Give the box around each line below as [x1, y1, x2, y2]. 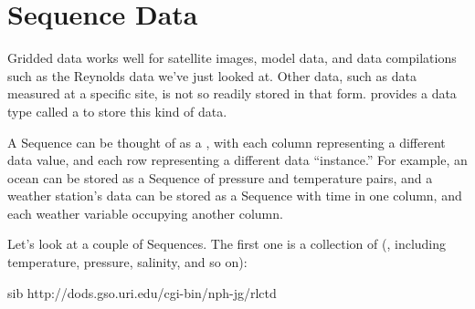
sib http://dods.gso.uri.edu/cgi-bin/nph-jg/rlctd [7, 283, 277, 302]
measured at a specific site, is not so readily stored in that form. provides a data [7, 84, 457, 103]
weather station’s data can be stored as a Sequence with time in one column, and [7, 186, 462, 205]
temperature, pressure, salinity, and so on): [7, 252, 248, 272]
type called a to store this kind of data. [7, 101, 227, 120]
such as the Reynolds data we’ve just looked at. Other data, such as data [7, 66, 417, 85]
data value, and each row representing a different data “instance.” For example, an [7, 150, 468, 170]
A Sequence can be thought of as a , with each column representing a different [7, 132, 446, 151]
